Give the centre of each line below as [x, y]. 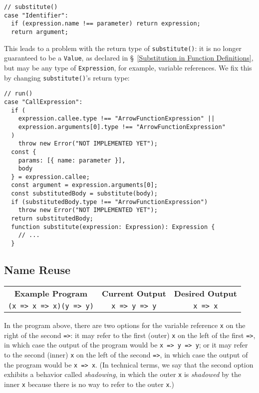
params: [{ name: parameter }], [72, 160]
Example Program [51, 293]
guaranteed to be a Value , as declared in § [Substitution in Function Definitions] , [129, 58]
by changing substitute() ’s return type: [67, 77]
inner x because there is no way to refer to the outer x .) [89, 384]
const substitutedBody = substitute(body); [84, 194]
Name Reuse [37, 270]
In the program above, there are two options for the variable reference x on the [125, 325]
